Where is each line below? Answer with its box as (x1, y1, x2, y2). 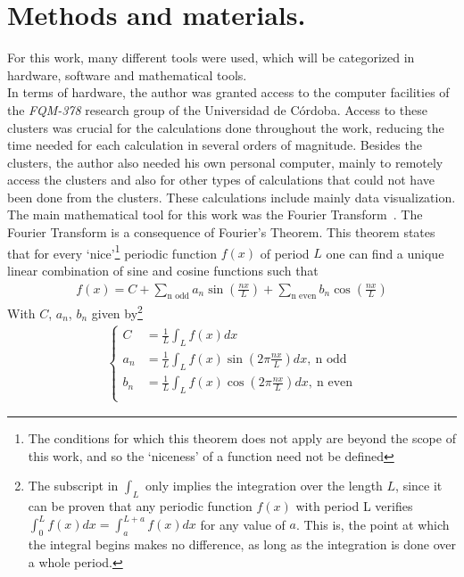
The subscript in (28, 476, 119, 495)
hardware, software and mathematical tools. (7, 65, 247, 84)
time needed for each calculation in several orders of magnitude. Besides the (7, 136, 422, 154)
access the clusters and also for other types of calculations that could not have (7, 170, 435, 189)
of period (260, 243, 310, 262)
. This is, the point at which (295, 515, 450, 533)
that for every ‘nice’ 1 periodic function (7, 241, 218, 262)
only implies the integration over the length (145, 476, 383, 495)
